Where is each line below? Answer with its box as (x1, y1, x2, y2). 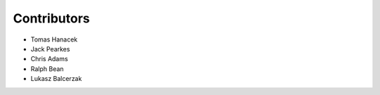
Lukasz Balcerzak (30, 75, 82, 83)
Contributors (13, 11, 91, 26)
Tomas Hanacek (30, 35, 78, 44)
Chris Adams (30, 55, 68, 63)
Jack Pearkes (30, 44, 70, 53)
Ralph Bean (30, 64, 64, 73)
